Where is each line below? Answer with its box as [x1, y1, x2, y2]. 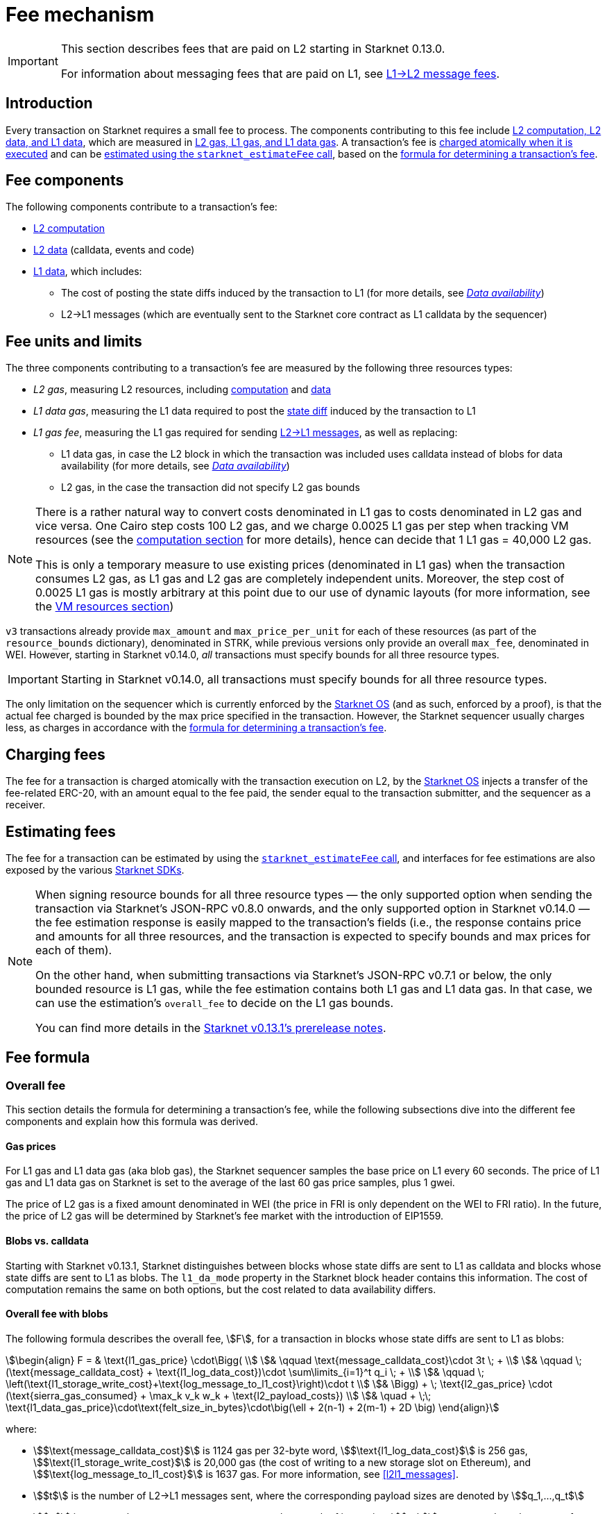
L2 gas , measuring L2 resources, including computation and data [33, 383, 332, 396]
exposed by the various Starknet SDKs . [6, 863, 185, 876]
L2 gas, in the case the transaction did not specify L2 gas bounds [61, 481, 360, 494]
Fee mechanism [6, 3, 155, 26]
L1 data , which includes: [33, 265, 142, 278]
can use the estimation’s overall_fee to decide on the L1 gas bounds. [35, 995, 393, 1010]
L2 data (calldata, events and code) [33, 244, 195, 256]
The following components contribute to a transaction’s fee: [6, 201, 277, 213]
